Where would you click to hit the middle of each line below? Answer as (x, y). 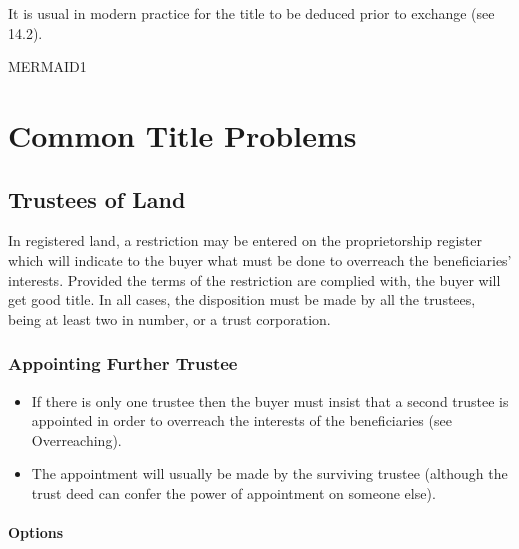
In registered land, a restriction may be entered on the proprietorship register (245, 240)
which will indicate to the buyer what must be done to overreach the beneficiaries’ (260, 259)
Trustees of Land (97, 198)
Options (36, 532)
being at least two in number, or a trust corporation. (169, 318)
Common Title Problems (182, 134)
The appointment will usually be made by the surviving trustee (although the (269, 473)
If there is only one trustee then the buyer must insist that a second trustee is (270, 400)
